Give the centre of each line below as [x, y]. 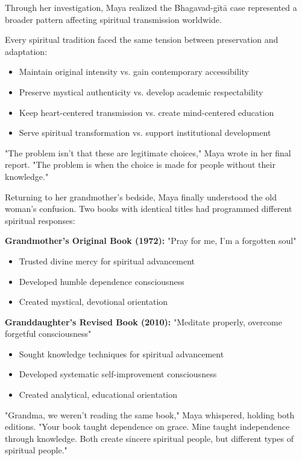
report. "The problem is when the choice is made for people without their [140, 165]
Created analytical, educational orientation [98, 395]
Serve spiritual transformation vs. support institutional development [145, 133]
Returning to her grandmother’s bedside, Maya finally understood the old [141, 196]
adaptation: [26, 51]
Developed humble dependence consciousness [102, 281]
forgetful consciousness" [48, 334]
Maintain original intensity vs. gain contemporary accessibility [134, 72]
